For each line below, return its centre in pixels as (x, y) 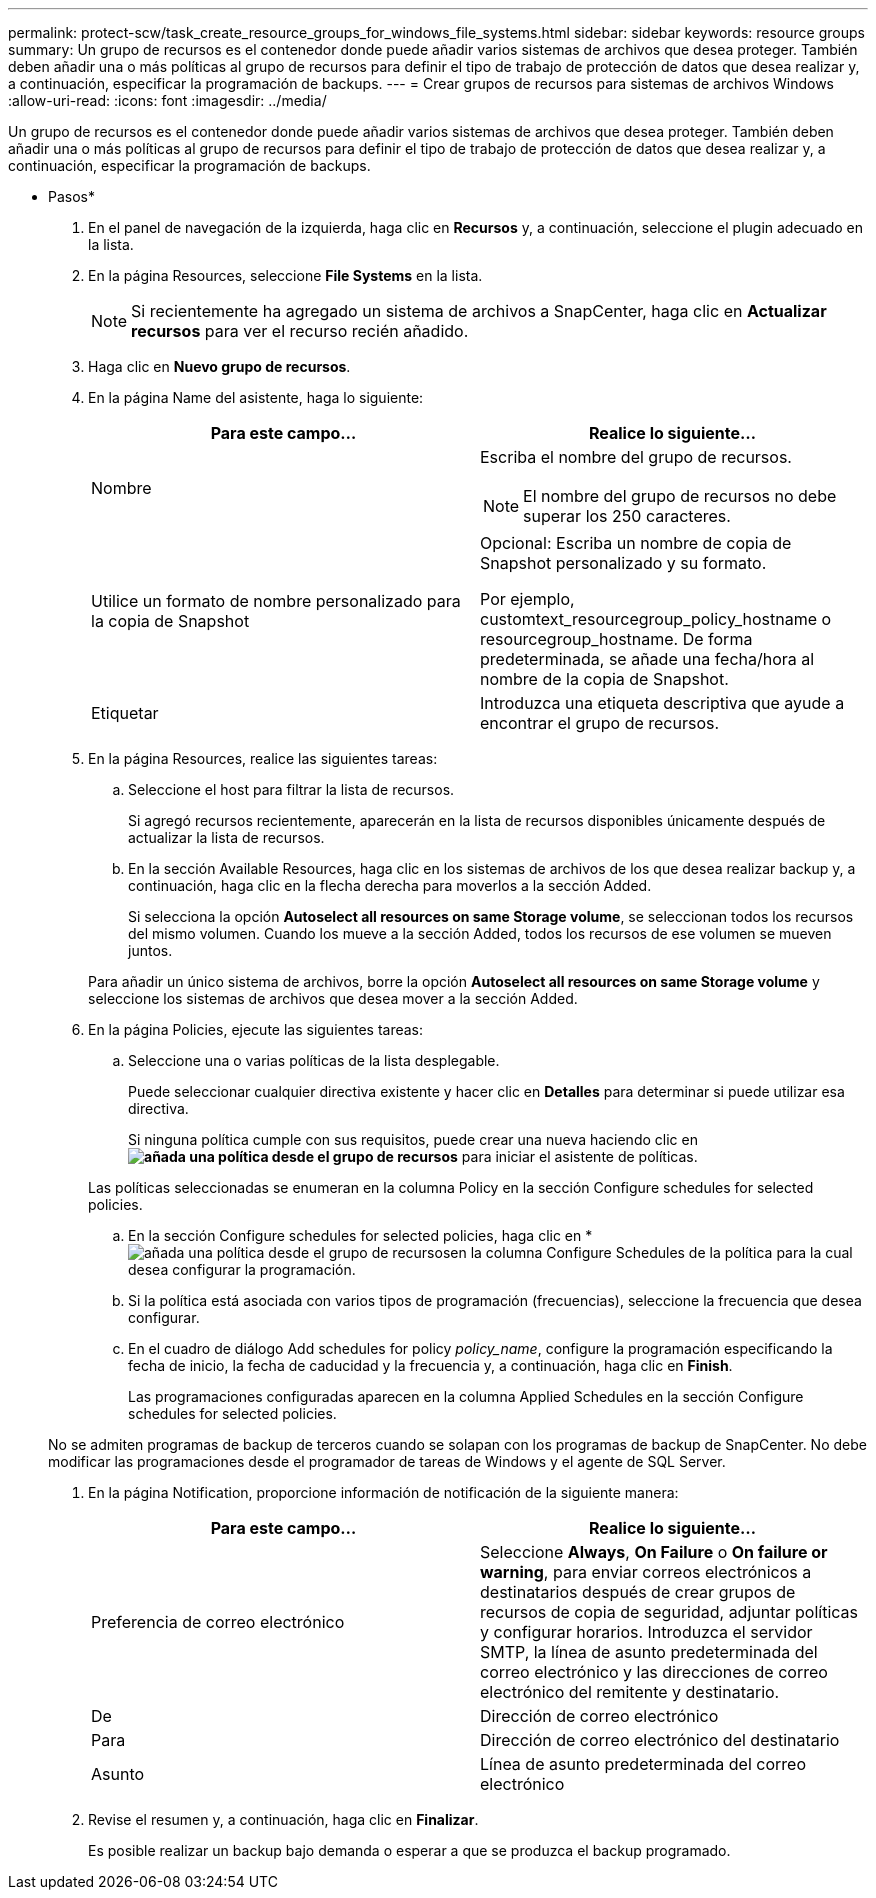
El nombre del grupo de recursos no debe (680, 496)
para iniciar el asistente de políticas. (579, 1156)
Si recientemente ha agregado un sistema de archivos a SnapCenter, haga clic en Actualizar (479, 311)
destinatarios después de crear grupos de (638, 1592)
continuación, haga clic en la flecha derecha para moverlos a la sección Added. (390, 885)
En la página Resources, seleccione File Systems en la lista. (285, 275)
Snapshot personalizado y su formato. (623, 563)
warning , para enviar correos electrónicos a (646, 1572)
